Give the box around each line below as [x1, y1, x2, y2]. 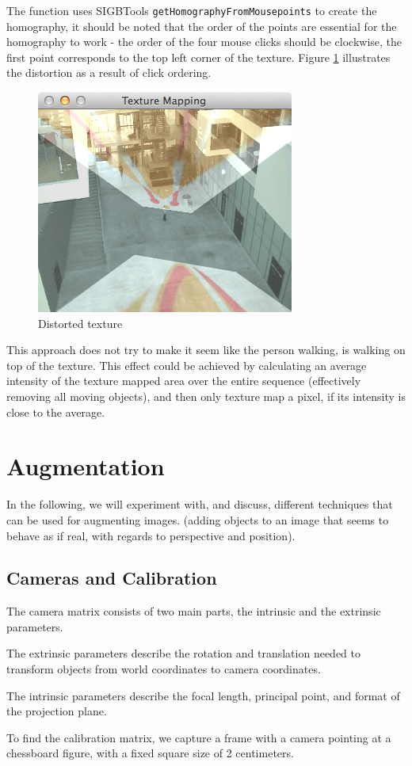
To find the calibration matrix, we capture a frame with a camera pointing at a [6, 729, 391, 745]
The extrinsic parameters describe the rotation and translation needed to [6, 645, 360, 661]
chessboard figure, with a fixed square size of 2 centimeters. [6, 745, 294, 761]
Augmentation [6, 450, 165, 482]
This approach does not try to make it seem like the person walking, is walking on [6, 341, 406, 358]
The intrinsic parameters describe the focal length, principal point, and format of [6, 687, 400, 703]
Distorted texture [38, 314, 123, 331]
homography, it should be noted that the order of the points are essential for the [6, 17, 397, 34]
